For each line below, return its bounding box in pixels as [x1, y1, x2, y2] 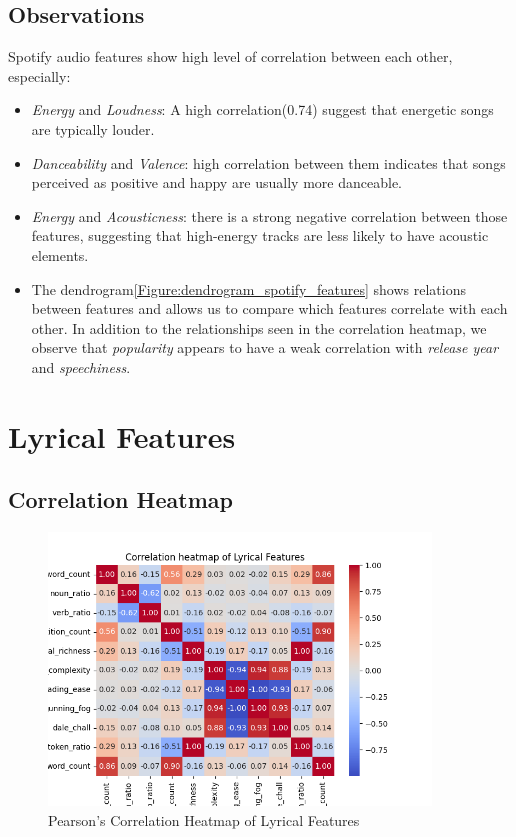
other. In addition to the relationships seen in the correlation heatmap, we [31, 317, 487, 338]
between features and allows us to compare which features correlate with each [31, 298, 508, 319]
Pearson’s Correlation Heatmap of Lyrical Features [48, 809, 360, 830]
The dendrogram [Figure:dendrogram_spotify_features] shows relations [31, 278, 466, 299]
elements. [31, 244, 89, 265]
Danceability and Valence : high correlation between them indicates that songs [31, 152, 506, 173]
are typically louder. [31, 118, 155, 139]
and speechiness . [31, 356, 131, 377]
